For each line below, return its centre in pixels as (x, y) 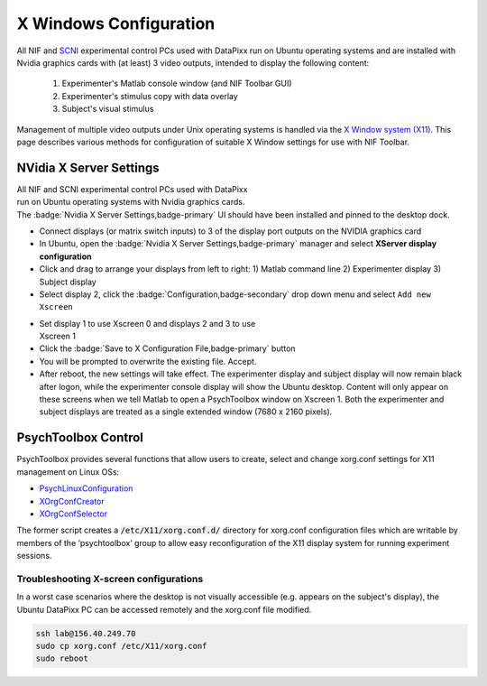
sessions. (34, 556)
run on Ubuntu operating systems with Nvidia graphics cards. (131, 202)
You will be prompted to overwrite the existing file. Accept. (148, 361)
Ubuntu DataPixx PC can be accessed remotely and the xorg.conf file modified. (164, 609)
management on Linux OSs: (68, 472)
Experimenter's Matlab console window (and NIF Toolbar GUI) (177, 83)
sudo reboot (62, 658)
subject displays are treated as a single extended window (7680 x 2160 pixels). (186, 412)
